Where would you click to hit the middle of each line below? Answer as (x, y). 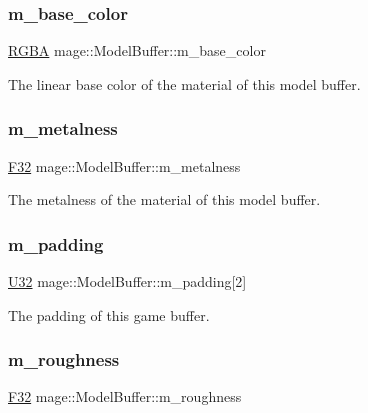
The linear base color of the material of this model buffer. (184, 83)
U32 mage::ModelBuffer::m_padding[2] (127, 281)
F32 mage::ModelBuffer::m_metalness (124, 165)
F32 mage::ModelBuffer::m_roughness (125, 396)
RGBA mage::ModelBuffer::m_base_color (137, 50)
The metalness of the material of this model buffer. (164, 199)
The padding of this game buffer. (109, 314)
